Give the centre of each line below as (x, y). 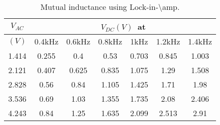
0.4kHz (47, 41)
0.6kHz (78, 41)
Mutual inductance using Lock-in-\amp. (110, 7)
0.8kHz (110, 41)
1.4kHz (200, 41)
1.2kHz (168, 41)
